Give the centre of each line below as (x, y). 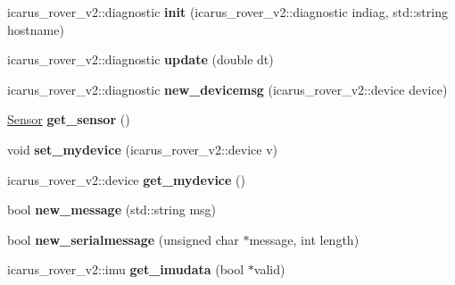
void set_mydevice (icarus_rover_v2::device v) (142, 149)
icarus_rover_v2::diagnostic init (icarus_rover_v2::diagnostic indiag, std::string (227, 12)
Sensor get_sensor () (69, 119)
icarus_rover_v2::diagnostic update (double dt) (141, 59)
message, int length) (304, 239)
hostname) (36, 29)
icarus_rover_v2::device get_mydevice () (126, 179)
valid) (269, 269)
